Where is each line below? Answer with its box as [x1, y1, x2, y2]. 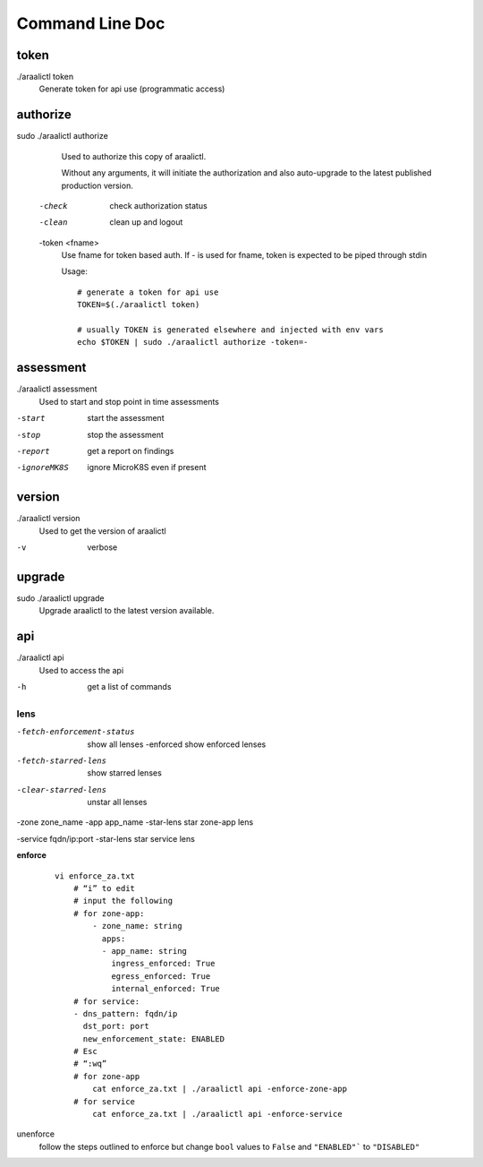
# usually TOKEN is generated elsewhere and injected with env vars [77, 325, 384, 335]
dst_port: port [82, 1021, 149, 1032]
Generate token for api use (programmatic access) [38, 83, 225, 94]
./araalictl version [16, 513, 80, 524]
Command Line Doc [16, 13, 165, 33]
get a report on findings [87, 445, 174, 456]
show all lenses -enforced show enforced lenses [87, 739, 267, 750]
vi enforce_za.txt [55, 871, 136, 881]
